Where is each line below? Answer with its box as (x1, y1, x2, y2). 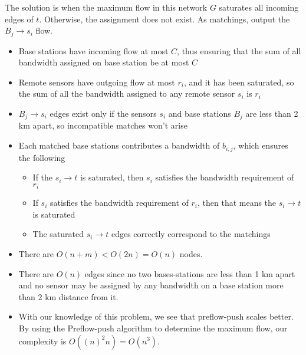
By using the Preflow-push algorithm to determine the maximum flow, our (18, 321, 288, 334)
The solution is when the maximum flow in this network (5, 1, 208, 13)
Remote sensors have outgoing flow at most (18, 75, 175, 88)
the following (18, 151, 65, 163)
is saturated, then (80, 171, 144, 183)
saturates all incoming (219, 1, 299, 13)
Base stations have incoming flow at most (18, 44, 169, 57)
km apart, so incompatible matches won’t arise (18, 119, 187, 132)
